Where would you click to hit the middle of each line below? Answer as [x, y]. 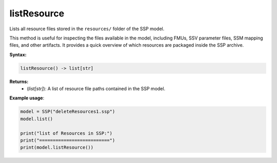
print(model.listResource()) [57, 148]
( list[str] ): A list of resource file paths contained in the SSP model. [96, 89]
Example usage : [27, 98]
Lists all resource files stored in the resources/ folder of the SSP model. [87, 29]
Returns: [19, 81]
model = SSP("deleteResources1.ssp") [68, 112]
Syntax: [18, 54]
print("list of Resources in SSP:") [66, 133]
